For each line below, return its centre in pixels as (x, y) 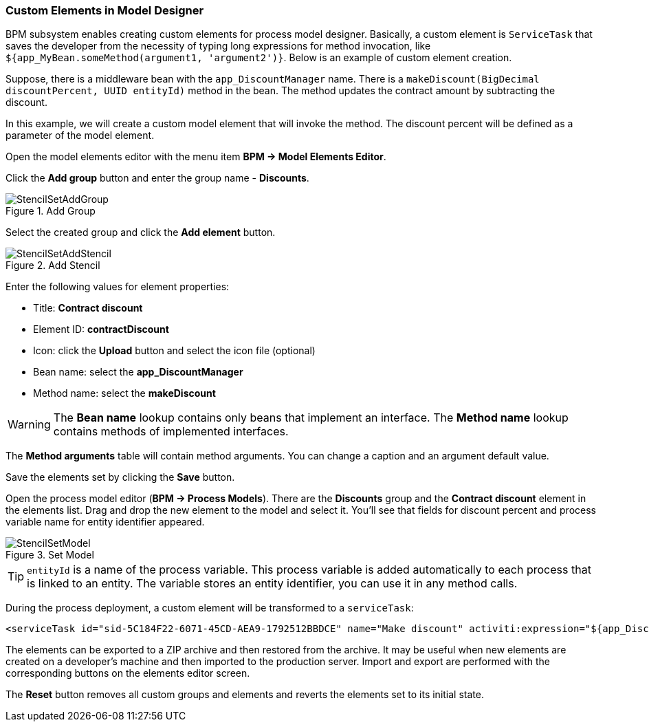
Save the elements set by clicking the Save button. (120, 477)
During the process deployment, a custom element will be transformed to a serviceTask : (210, 608)
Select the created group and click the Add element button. (141, 232)
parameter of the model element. (80, 135)
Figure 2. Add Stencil (53, 265)
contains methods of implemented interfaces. (171, 432)
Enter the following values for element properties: (118, 287)
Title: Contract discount (88, 308)
